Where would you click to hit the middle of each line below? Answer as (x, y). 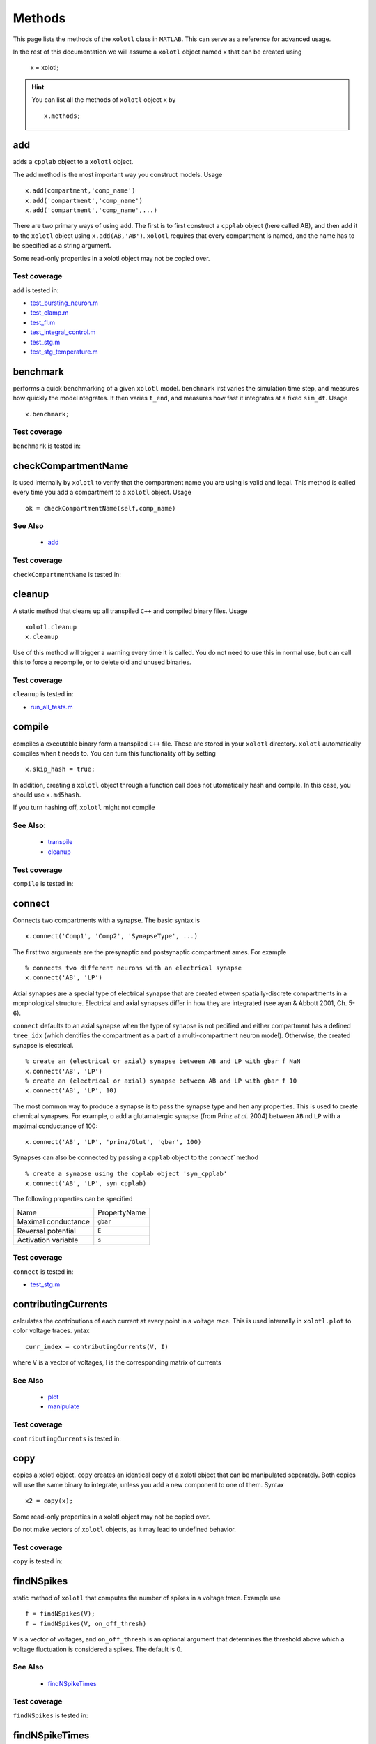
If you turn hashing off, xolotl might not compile (84, 807)
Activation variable (48, 1240)
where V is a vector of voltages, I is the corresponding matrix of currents (117, 1362)
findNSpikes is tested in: (50, 1715)
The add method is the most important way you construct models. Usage (118, 174)
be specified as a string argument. (62, 246)
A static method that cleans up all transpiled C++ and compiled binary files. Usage (130, 611)
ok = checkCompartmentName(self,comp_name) (101, 508)
